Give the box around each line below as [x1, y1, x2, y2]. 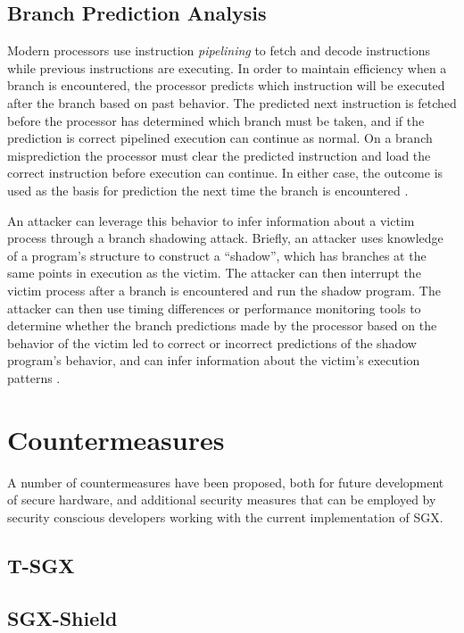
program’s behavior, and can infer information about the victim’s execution [7, 351, 420, 370]
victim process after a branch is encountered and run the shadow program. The [7, 280, 441, 299]
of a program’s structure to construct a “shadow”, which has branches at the [7, 246, 427, 264]
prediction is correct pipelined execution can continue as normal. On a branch [7, 129, 433, 147]
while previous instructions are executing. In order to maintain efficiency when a [7, 58, 447, 77]
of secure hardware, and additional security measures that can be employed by [7, 490, 436, 509]
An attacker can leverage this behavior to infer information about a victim [7, 211, 415, 229]
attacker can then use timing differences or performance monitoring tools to [7, 298, 421, 317]
